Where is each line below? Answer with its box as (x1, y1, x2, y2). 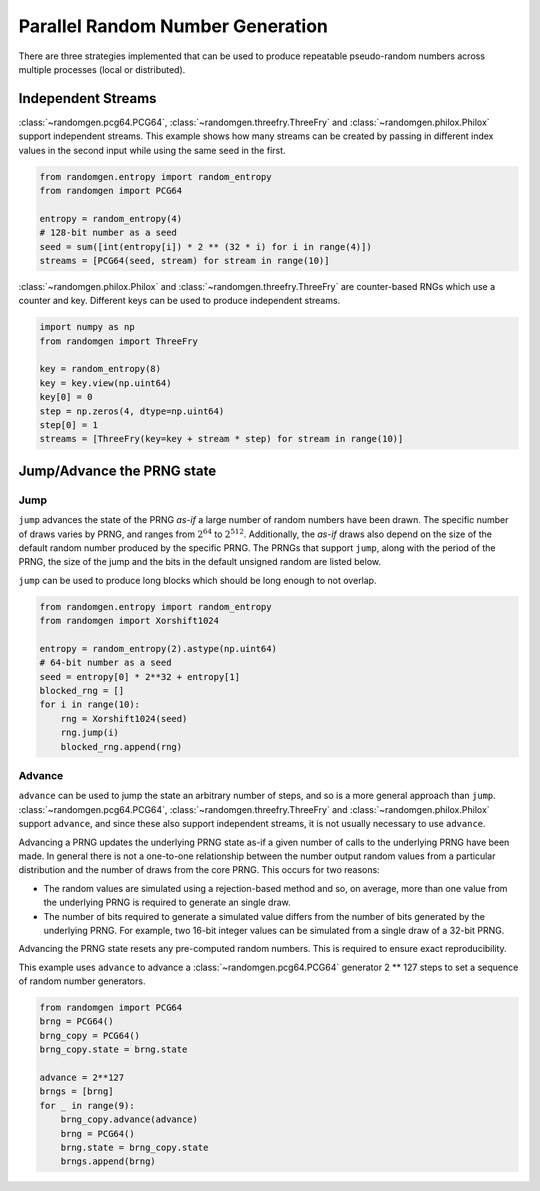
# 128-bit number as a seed (39, 227, 177, 239)
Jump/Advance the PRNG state (18, 462, 217, 479)
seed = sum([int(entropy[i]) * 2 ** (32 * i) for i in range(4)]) (39, 241, 372, 252)
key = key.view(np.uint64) (39, 377, 172, 389)
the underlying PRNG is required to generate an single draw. (43, 896, 291, 909)
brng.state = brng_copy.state (60, 1141, 209, 1153)
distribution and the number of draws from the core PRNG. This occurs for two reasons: (18, 864, 380, 876)
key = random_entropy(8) (39, 363, 162, 375)
